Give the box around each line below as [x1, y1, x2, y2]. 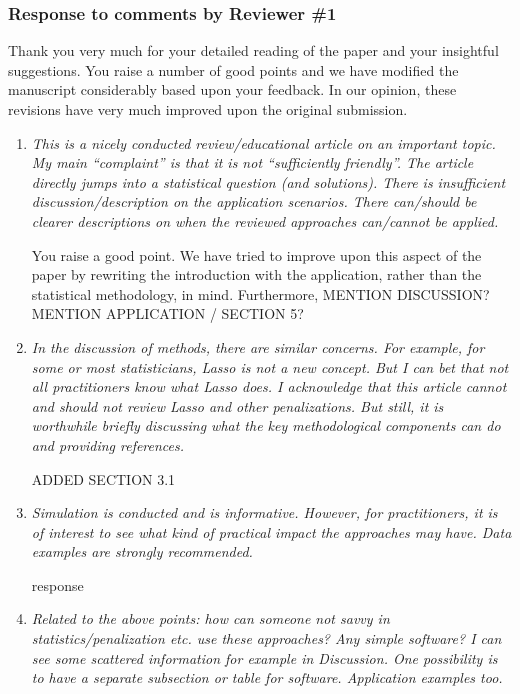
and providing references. [31, 434, 185, 455]
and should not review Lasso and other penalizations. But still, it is [31, 395, 444, 416]
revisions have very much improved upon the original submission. [8, 99, 408, 119]
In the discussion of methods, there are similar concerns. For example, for [31, 336, 485, 357]
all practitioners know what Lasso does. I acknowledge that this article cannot [31, 376, 507, 397]
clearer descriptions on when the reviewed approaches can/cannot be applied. [31, 210, 499, 231]
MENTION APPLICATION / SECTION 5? [31, 303, 304, 324]
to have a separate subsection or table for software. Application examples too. [31, 667, 503, 688]
